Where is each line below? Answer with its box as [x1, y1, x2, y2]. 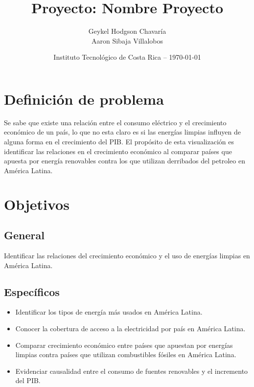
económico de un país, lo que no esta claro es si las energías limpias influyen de [4, 127, 241, 137]
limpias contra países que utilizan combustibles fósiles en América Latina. [15, 349, 236, 360]
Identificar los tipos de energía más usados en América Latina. [15, 307, 203, 317]
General [4, 228, 45, 243]
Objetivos [4, 194, 69, 214]
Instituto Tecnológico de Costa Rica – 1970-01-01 [53, 52, 201, 62]
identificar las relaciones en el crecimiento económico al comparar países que [4, 146, 232, 156]
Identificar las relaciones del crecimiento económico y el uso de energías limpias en [4, 250, 250, 260]
